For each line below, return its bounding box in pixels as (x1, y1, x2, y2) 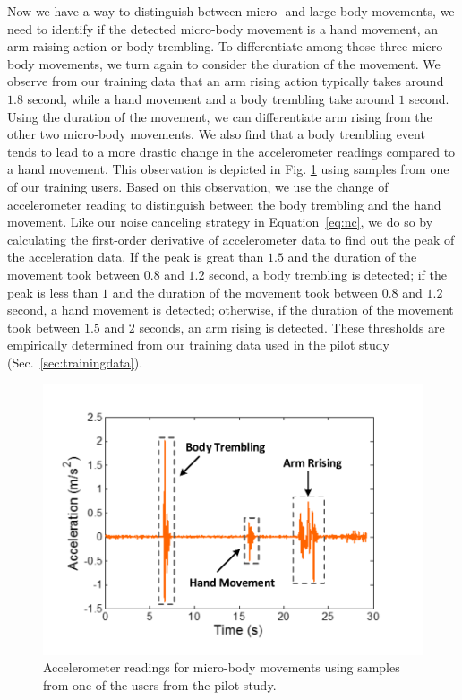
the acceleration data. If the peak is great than (7, 247, 264, 266)
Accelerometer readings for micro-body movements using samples (43, 658, 400, 677)
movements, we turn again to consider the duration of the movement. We (38, 54, 441, 73)
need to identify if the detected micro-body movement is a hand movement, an (7, 19, 439, 38)
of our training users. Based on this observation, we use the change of (7, 177, 389, 195)
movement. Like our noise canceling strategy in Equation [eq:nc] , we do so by (7, 212, 433, 231)
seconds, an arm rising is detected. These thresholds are (139, 317, 445, 336)
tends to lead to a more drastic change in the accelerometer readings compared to (7, 142, 456, 160)
